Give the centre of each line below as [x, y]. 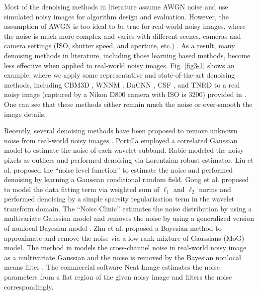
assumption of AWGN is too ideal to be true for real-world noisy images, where [125, 26]
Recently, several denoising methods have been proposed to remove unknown [121, 131]
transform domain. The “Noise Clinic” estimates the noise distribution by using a [128, 208]
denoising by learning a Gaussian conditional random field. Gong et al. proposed [127, 179]
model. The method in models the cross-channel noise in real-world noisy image [125, 247]
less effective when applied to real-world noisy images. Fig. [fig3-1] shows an [119, 65]
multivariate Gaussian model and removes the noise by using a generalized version [129, 218]
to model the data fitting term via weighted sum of [82, 189]
